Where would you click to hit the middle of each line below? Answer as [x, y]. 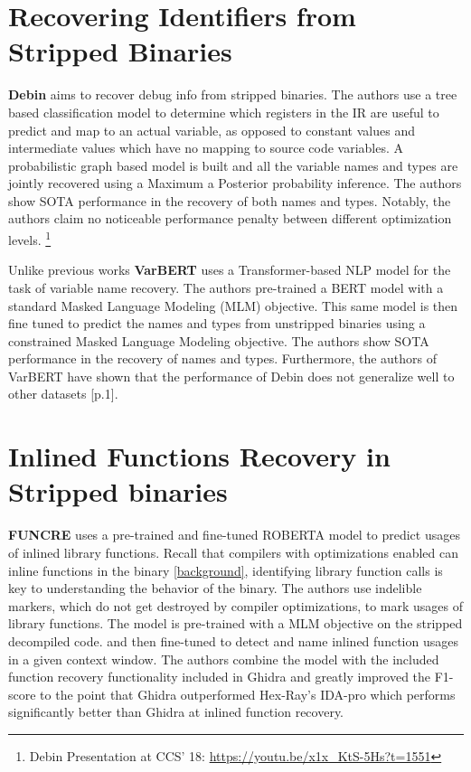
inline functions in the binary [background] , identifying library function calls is [226, 570]
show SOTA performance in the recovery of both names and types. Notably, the [230, 200]
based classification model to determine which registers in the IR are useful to [224, 112]
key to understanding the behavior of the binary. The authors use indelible [215, 588]
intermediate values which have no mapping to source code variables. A [206, 148]
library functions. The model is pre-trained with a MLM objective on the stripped [235, 623]
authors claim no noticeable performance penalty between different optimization [230, 218]
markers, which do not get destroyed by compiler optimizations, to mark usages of [235, 605]
